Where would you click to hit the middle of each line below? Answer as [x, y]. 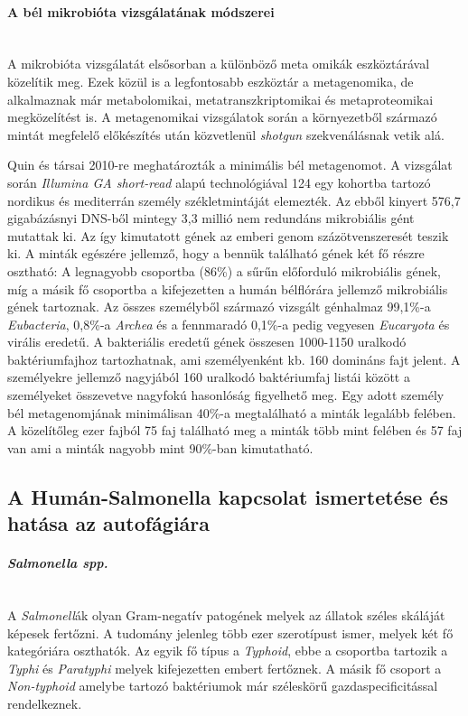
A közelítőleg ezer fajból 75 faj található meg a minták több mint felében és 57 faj [235, 430]
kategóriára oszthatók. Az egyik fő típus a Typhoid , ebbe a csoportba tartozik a [228, 651]
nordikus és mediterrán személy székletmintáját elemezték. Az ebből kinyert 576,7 [234, 200]
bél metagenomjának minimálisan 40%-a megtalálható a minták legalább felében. [232, 412]
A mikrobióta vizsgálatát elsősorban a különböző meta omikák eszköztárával [219, 64]
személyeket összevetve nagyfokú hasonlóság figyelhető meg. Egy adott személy [226, 395]
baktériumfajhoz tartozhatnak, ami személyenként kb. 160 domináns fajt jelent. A [234, 359]
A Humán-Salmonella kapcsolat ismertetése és [228, 496]
